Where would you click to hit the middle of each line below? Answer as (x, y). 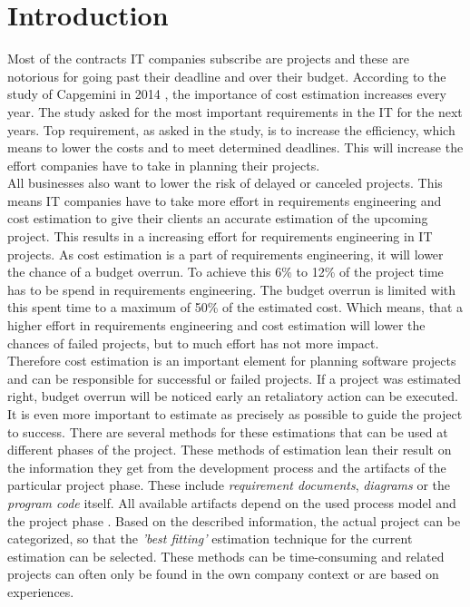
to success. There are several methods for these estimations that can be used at (228, 431)
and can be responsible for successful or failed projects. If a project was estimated (235, 378)
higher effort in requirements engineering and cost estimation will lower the (216, 325)
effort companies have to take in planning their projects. (164, 165)
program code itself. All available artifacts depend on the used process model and (232, 502)
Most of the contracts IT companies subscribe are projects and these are (208, 59)
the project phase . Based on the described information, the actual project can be (234, 520)
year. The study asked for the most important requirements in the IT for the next (235, 111)
